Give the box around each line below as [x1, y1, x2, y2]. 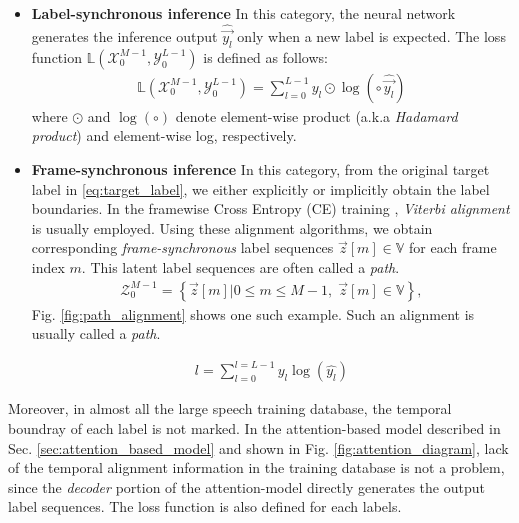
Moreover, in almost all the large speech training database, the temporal [8, 398, 452, 419]
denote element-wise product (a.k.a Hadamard [175, 105, 458, 126]
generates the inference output [31, 26, 218, 47]
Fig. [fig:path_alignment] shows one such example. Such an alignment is [31, 303, 475, 324]
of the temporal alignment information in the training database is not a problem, [8, 457, 505, 478]
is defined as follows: [203, 46, 328, 67]
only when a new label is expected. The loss [237, 26, 506, 47]
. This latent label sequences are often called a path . [81, 257, 400, 278]
